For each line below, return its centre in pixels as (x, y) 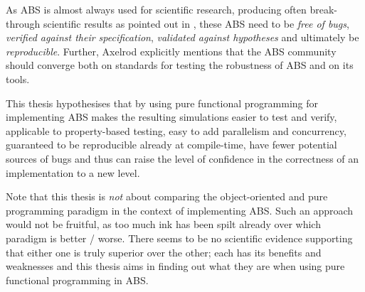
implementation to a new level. (73, 172)
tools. (18, 79)
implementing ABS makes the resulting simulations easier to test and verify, (171, 117)
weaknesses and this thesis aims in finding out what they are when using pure (175, 266)
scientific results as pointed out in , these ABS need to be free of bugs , (196, 23)
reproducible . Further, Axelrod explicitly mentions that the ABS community (171, 51)
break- (324, 9)
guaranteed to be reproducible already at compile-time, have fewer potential (171, 145)
